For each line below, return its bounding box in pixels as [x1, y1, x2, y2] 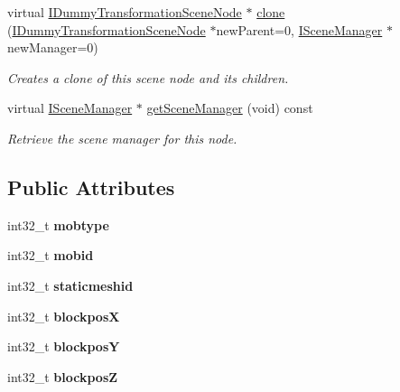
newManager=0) [7, 38, 98, 57]
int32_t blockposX [7, 306, 120, 325]
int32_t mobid [7, 246, 94, 265]
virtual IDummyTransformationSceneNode [7, 3, 242, 21]
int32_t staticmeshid [7, 275, 134, 294]
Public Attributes [7, 173, 175, 201]
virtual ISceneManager [7, 98, 133, 117]
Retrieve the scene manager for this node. [7, 128, 237, 147]
